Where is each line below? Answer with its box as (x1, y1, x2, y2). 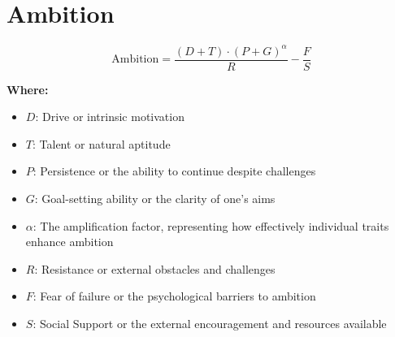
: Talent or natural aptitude (32, 135, 171, 152)
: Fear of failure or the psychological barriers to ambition (33, 287, 316, 305)
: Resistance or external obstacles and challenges (34, 260, 276, 277)
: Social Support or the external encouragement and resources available (33, 315, 387, 332)
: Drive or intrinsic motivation (35, 108, 184, 125)
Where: (7, 80, 49, 97)
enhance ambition (25, 233, 114, 250)
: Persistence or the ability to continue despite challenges (33, 162, 316, 179)
